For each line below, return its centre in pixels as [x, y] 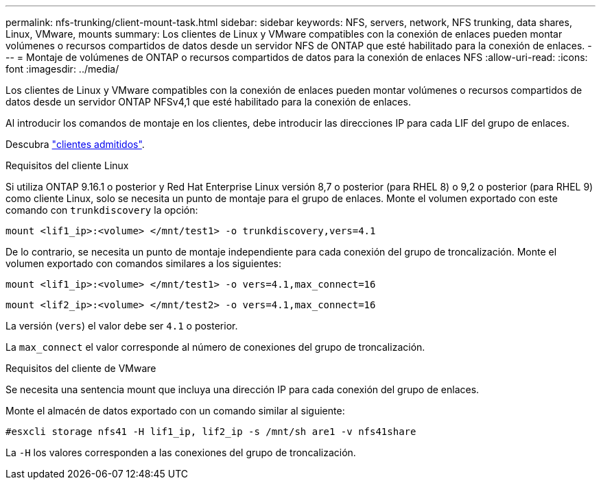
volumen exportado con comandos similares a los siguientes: [143, 263]
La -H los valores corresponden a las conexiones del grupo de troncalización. [181, 452]
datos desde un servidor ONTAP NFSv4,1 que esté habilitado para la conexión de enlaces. [208, 102]
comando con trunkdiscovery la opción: [102, 210]
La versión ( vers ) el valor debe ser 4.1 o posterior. [122, 326]
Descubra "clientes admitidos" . [75, 144]
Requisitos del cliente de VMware [81, 368]
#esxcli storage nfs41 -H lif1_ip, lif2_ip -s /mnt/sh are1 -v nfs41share [211, 432]
